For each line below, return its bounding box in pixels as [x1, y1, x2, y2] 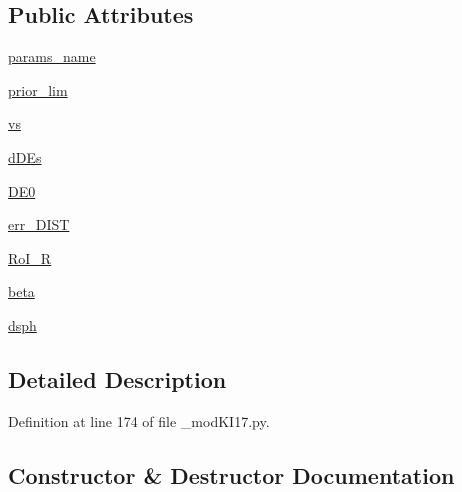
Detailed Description [8, 363, 227, 394]
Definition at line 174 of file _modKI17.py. [8, 410, 270, 431]
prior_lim [8, 79, 68, 100]
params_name [8, 46, 96, 67]
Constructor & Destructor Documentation [8, 459, 455, 490]
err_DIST [8, 214, 70, 235]
